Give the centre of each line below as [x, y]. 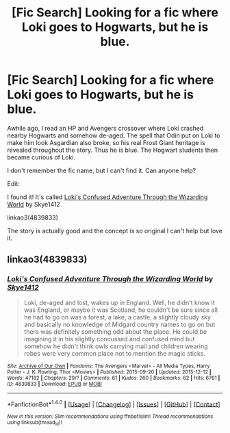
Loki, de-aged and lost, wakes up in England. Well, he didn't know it [119, 302]
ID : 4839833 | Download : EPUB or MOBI [55, 384]
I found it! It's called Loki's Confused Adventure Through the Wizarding [107, 197]
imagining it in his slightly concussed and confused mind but [109, 339]
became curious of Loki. [41, 157]
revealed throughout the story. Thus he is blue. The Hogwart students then [113, 150]
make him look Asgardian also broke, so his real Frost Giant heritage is [106, 142]
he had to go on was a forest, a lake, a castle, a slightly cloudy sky [117, 317]
